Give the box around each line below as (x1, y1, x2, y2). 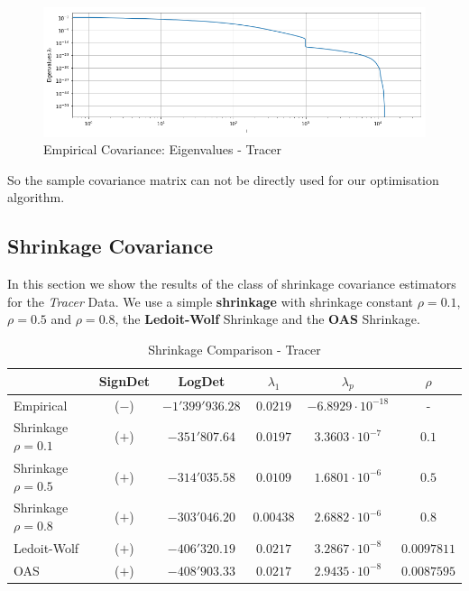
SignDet (98, 372, 151, 391)
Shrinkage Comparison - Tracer (148, 339, 321, 358)
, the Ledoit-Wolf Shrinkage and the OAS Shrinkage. (115, 309, 420, 328)
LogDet (178, 372, 225, 391)
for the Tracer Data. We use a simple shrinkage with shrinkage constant (7, 291, 414, 310)
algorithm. (7, 188, 65, 207)
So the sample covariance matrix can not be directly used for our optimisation (7, 170, 439, 189)
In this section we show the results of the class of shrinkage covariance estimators (7, 274, 456, 293)
